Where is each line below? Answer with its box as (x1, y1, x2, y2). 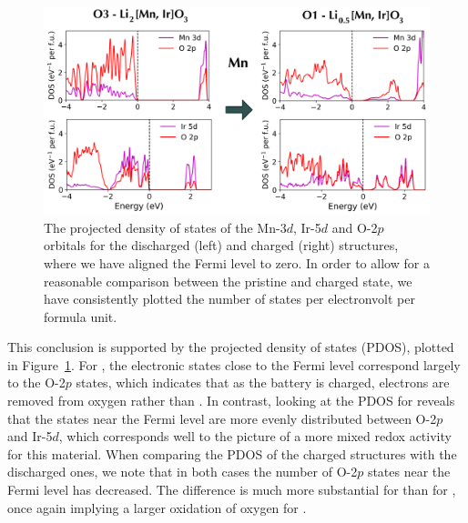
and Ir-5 (7, 427, 53, 446)
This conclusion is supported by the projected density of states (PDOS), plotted (7, 337, 454, 357)
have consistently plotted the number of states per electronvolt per (44, 289, 416, 308)
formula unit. (44, 307, 117, 326)
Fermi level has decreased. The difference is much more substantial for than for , (7, 480, 456, 499)
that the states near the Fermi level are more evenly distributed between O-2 (7, 408, 437, 427)
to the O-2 (7, 373, 66, 392)
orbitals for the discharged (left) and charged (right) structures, (44, 236, 399, 255)
